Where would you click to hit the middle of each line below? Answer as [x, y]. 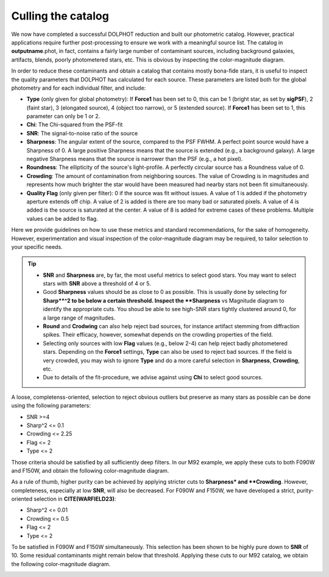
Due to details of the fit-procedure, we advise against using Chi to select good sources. [153, 378]
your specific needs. [37, 246]
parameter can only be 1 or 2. [63, 116]
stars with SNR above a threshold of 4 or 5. [97, 284]
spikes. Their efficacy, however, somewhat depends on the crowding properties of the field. [158, 335]
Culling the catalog [60, 16]
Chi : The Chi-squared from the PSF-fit [75, 124]
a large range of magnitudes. [79, 318]
